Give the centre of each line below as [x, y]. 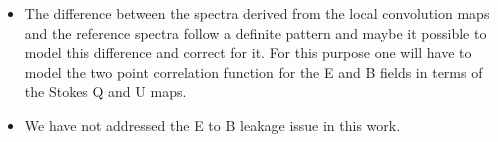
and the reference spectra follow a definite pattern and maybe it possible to [255, 32]
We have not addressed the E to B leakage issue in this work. [212, 124]
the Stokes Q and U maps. [105, 91]
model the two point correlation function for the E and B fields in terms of [253, 71]
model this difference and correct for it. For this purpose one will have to [248, 52]
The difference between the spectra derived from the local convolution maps [257, 13]
